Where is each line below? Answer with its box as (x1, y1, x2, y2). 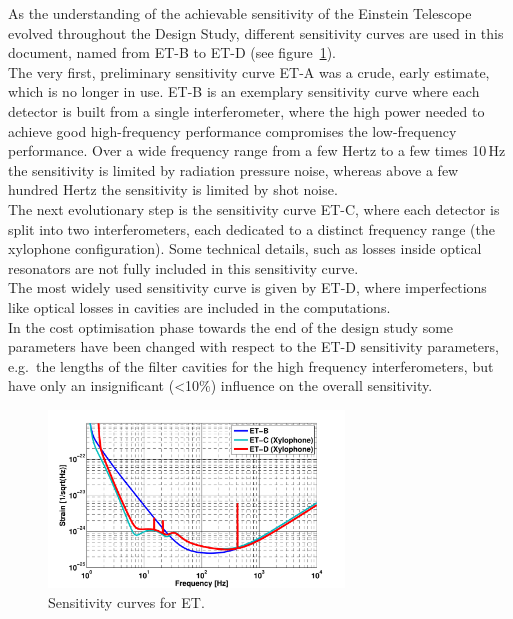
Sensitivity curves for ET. (48, 591, 205, 612)
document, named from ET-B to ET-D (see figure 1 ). (8, 42, 336, 63)
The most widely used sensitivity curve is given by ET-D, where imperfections (8, 277, 487, 298)
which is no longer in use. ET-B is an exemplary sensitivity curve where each (8, 81, 480, 102)
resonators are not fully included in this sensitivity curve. (8, 257, 359, 278)
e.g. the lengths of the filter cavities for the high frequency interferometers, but (8, 355, 494, 376)
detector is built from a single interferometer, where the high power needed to (8, 100, 485, 121)
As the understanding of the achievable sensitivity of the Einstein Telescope (8, 3, 472, 23)
